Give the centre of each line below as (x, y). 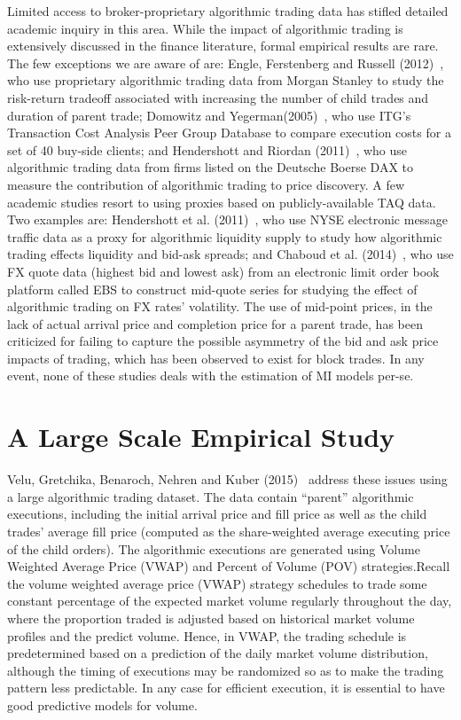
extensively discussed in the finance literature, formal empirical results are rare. (223, 46)
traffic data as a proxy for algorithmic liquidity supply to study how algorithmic (225, 236)
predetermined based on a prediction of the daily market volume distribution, (218, 653)
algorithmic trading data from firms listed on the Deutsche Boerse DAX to (211, 167)
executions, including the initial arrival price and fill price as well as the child (217, 514)
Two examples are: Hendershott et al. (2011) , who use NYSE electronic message (227, 219)
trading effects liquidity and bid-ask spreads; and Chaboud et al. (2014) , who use (230, 254)
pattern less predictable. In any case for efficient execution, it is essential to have (226, 688)
